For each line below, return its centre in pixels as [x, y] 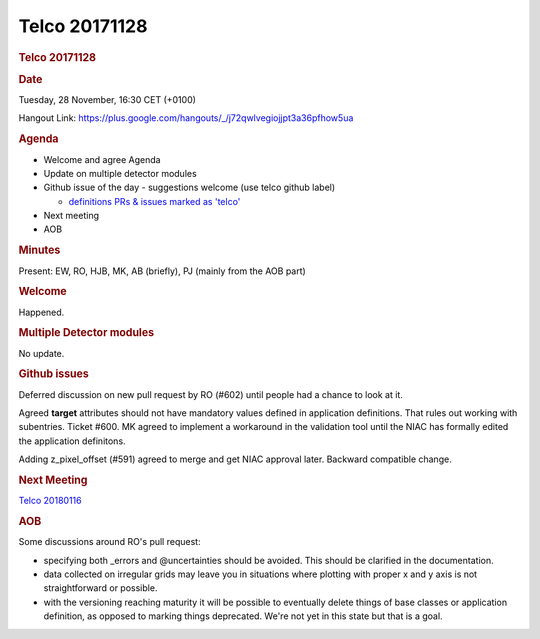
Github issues [53, 374]
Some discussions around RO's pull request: [109, 542]
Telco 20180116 [50, 501]
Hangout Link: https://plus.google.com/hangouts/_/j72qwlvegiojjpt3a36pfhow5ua [186, 118]
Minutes [39, 250]
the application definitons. [72, 441]
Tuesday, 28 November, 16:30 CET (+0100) [107, 100]
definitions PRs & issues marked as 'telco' [154, 201]
